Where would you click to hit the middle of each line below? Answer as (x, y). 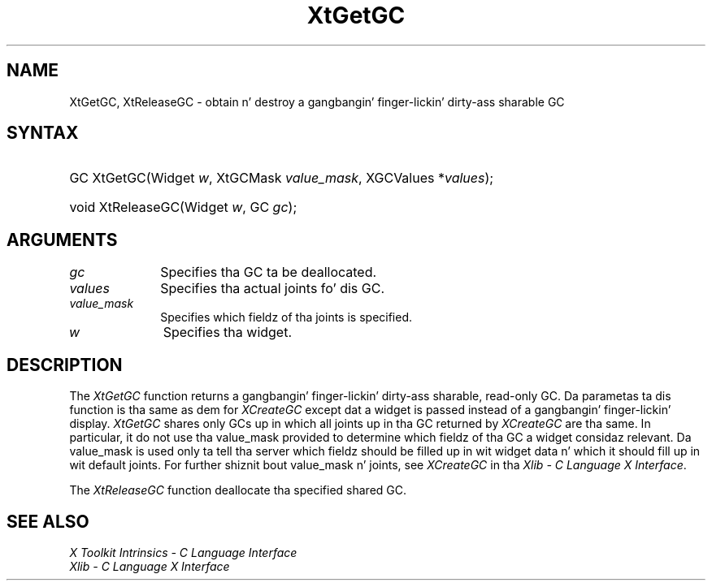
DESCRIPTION (65, 365)
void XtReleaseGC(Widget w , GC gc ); (183, 207)
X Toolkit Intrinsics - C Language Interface (183, 552)
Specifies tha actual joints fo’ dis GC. (273, 289)
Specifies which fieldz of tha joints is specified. (287, 317)
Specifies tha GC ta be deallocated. (269, 272)
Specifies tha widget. (228, 332)
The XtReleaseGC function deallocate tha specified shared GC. (238, 490)
